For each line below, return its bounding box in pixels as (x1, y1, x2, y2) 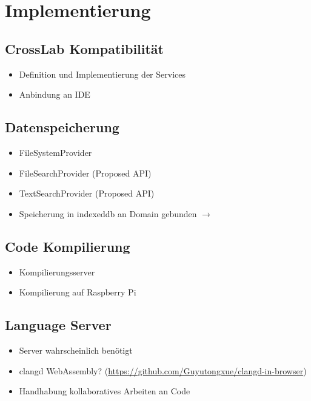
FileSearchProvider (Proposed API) (19, 166, 152, 179)
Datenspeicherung (5, 118, 119, 136)
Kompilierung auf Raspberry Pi (19, 286, 136, 298)
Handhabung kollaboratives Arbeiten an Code (19, 385, 190, 397)
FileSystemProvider (19, 146, 92, 158)
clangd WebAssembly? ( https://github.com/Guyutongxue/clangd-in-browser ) (19, 364, 307, 377)
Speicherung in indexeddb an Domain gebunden (19, 207, 197, 220)
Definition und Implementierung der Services (19, 67, 186, 80)
